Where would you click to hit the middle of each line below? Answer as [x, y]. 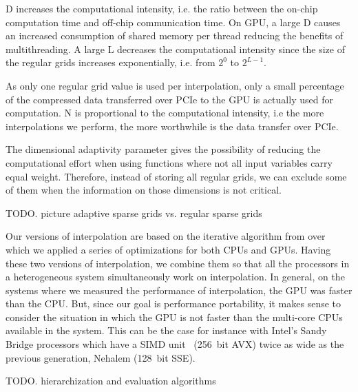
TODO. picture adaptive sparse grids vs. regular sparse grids [134, 213]
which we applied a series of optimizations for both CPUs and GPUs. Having [168, 249]
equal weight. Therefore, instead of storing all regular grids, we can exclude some [176, 176]
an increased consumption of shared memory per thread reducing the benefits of [175, 35]
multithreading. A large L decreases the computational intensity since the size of [175, 49]
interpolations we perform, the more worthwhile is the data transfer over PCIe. [172, 126]
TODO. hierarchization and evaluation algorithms [111, 381]
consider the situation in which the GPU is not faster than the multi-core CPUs [174, 317]
